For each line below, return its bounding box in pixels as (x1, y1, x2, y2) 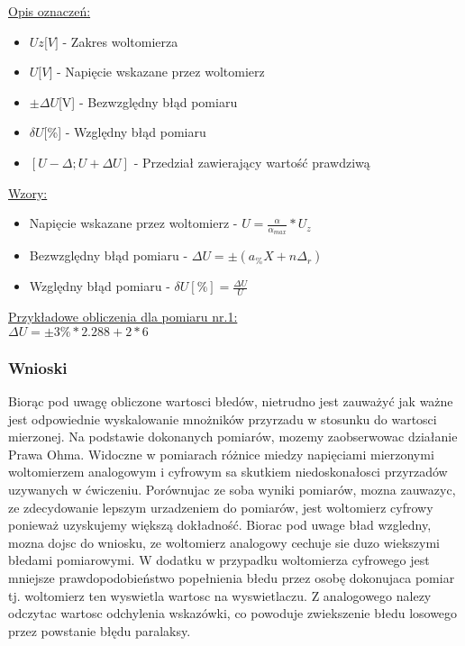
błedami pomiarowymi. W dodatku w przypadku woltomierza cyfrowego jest (8, 550, 430, 569)
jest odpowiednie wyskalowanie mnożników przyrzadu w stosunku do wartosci (8, 409, 437, 428)
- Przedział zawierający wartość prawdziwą (133, 152, 370, 171)
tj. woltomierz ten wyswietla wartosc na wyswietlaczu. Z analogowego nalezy (8, 586, 432, 605)
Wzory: (8, 183, 48, 202)
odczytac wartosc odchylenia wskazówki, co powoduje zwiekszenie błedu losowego (8, 604, 458, 623)
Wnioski (8, 356, 68, 378)
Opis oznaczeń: (8, 2, 91, 20)
